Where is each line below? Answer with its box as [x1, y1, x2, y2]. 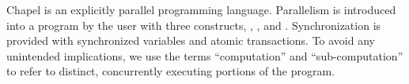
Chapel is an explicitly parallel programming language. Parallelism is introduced [6, 2, 396, 17]
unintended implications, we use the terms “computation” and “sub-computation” [6, 47, 403, 64]
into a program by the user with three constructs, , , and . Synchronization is [6, 16, 381, 33]
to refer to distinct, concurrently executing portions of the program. [6, 63, 335, 79]
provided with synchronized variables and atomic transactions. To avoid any [6, 32, 375, 49]
